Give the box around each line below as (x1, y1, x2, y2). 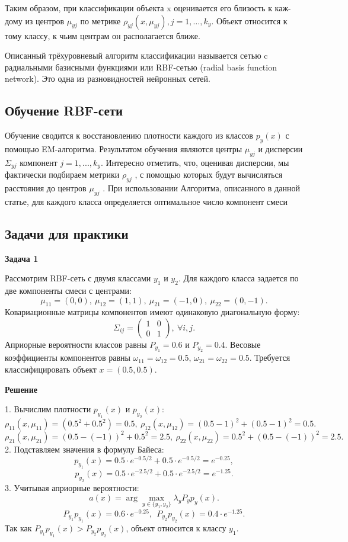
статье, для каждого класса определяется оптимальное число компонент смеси (5, 195, 288, 207)
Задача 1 (5, 252, 39, 264)
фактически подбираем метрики (5, 168, 120, 181)
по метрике (80, 14, 121, 27)
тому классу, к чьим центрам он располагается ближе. (5, 29, 200, 41)
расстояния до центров (5, 182, 87, 194)
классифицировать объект (5, 363, 97, 375)
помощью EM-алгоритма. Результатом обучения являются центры (5, 142, 242, 155)
